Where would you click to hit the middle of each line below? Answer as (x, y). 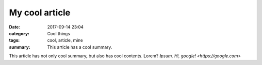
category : (19, 33)
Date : (15, 27)
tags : (14, 40)
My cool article (40, 13)
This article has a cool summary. (80, 47)
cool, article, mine (65, 40)
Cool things (59, 33)
